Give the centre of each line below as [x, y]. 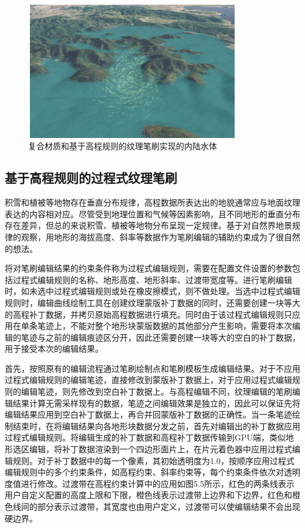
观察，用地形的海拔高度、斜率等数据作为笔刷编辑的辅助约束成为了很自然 [160, 236]
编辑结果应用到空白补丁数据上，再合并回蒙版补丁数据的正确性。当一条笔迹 [148, 414]
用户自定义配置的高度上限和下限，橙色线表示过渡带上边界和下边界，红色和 [148, 495]
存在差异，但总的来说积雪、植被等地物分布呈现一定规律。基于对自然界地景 [148, 225]
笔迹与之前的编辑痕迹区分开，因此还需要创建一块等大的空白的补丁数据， [160, 337]
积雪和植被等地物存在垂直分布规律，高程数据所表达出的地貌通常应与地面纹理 [152, 202]
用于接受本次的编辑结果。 [54, 349]
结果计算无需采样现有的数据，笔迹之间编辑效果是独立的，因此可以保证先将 [156, 403]
